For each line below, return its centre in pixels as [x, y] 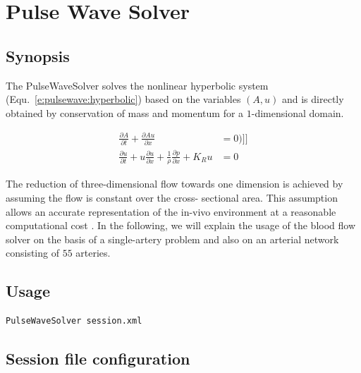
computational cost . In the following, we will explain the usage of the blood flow [181, 225]
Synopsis [38, 55]
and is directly [313, 99]
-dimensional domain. [298, 112]
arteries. [93, 253]
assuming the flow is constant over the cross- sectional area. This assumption [172, 197]
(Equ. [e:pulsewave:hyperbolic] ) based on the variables [123, 99]
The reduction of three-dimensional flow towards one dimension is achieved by [175, 184]
